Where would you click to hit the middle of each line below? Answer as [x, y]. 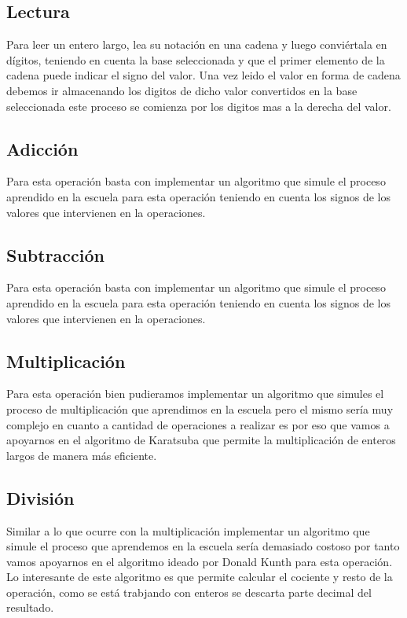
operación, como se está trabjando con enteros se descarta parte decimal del [189, 592]
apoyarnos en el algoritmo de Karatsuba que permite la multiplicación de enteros [201, 440]
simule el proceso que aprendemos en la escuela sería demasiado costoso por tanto [203, 546]
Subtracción [55, 254]
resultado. [30, 607]
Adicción [42, 148]
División [40, 497]
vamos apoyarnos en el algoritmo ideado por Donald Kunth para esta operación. [200, 561]
